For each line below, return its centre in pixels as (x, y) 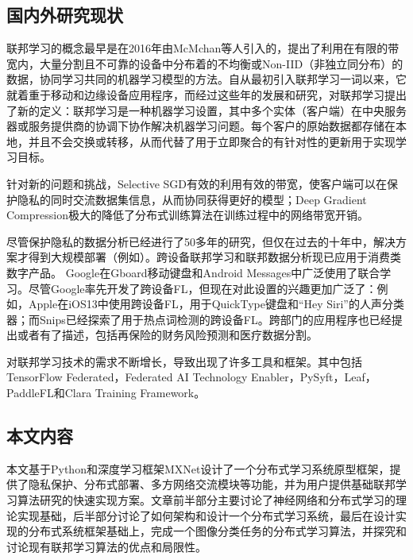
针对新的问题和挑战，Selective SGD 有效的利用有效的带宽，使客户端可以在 (197, 183)
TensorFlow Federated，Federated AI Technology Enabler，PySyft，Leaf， (191, 377)
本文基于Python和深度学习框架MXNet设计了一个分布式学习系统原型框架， (198, 468)
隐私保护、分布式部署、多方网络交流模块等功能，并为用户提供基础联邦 (212, 484)
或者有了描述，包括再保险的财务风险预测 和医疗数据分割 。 (167, 335)
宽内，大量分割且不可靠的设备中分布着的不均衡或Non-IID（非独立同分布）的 (205, 63)
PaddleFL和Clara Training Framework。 (106, 393)
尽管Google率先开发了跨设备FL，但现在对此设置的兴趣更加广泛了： (203, 288)
